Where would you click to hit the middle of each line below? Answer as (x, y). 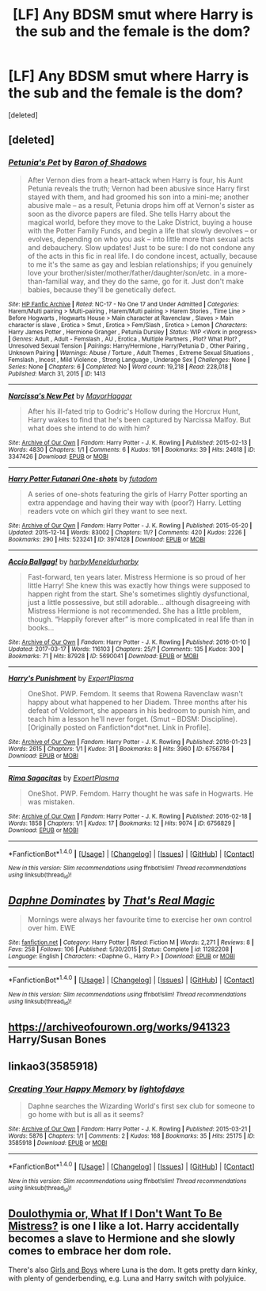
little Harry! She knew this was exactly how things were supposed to (139, 585)
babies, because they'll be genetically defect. (102, 289)
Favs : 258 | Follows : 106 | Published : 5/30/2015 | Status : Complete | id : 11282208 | (121, 950)
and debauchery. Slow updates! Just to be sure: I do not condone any (141, 247)
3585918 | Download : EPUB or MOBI (58, 1143)
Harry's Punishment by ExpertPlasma (71, 678)
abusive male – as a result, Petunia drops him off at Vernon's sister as (141, 205)
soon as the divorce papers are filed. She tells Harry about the (129, 214)
